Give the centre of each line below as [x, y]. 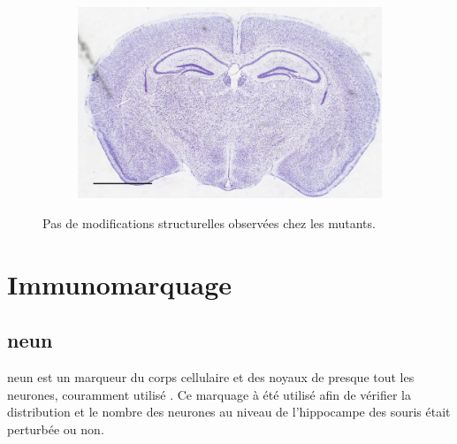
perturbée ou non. [56, 429]
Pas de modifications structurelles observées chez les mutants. [209, 223]
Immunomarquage [119, 283]
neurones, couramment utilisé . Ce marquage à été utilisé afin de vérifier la [209, 394]
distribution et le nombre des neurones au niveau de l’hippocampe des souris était [229, 412]
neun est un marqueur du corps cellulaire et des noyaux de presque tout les [211, 377]
